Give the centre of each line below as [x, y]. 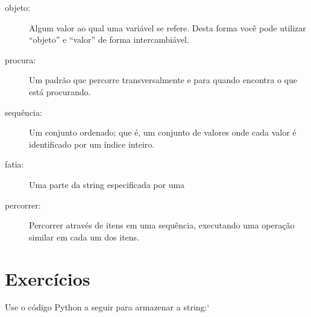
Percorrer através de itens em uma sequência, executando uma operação [162, 225]
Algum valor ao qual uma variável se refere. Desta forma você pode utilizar [168, 27]
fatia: [14, 164]
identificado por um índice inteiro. [92, 144]
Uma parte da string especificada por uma [107, 184]
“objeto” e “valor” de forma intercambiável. [109, 39]
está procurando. [60, 91]
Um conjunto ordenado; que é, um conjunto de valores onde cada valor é [163, 132]
